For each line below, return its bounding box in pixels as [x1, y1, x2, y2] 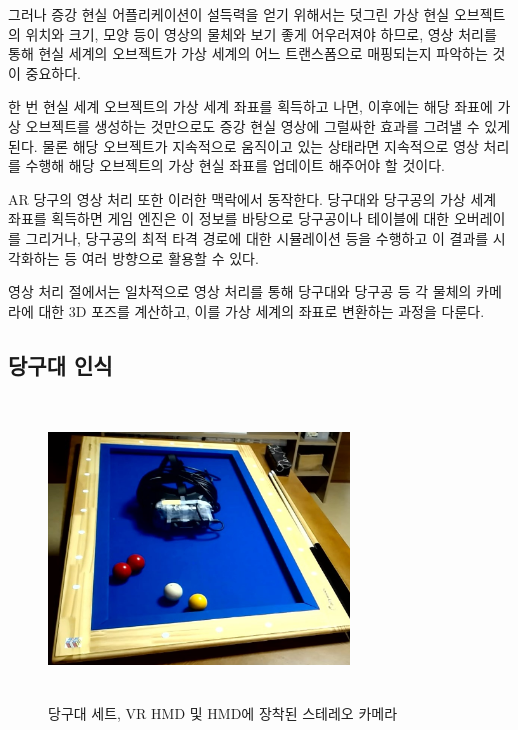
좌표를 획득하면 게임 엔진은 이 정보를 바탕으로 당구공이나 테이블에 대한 [8, 208, 450, 229]
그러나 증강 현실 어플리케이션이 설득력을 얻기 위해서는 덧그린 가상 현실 [8, 4, 450, 24]
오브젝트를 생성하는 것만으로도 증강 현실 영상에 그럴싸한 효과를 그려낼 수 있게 [25, 115, 511, 136]
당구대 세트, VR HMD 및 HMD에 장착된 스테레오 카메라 [48, 703, 398, 724]
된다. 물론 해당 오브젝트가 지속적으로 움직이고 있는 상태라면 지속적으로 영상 [8, 135, 479, 156]
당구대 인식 [8, 349, 113, 380]
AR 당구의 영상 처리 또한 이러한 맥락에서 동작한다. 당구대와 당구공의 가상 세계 [8, 188, 497, 209]
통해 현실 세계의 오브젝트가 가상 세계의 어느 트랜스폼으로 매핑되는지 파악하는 [8, 43, 488, 64]
